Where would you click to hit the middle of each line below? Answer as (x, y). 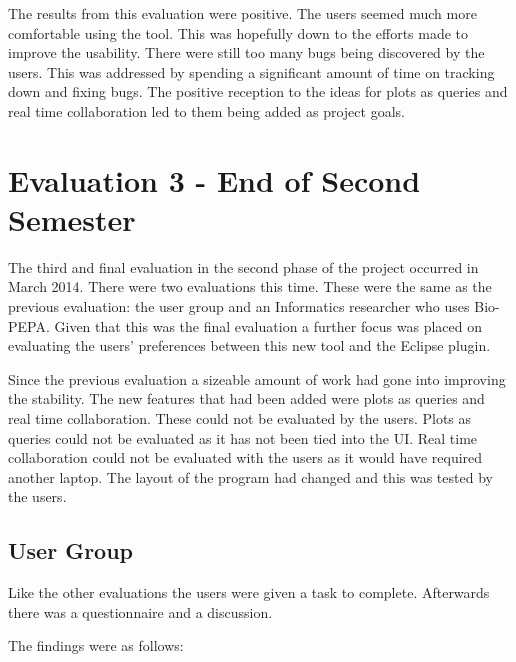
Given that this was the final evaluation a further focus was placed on (268, 325)
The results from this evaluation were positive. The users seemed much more (242, 13)
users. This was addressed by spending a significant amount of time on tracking (251, 71)
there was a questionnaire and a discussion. (140, 611)
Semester (72, 218)
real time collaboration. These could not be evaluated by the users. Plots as (240, 418)
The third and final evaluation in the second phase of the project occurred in (243, 266)
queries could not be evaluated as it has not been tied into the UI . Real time (243, 437)
